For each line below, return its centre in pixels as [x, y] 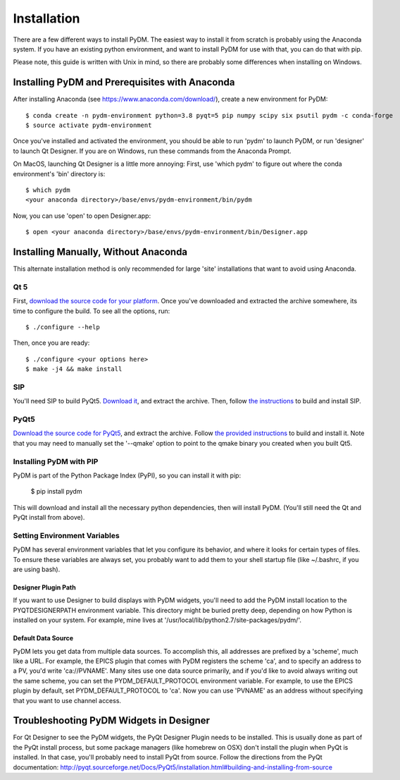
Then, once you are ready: [51, 343]
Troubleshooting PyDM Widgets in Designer [112, 720]
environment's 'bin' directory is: [59, 173]
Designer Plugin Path [45, 587]
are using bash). [37, 569]
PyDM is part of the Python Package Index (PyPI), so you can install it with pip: [127, 475]
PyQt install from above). [49, 518]
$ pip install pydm [56, 492]
